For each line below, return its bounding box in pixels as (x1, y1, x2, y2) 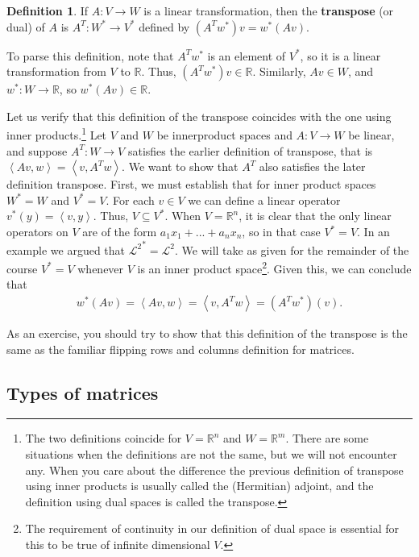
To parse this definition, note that (6, 47, 174, 64)
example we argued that (6, 241, 126, 258)
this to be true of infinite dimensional (25, 536, 210, 553)
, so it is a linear (300, 47, 381, 64)
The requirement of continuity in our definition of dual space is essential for (25, 520, 400, 537)
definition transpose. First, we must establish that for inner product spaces (6, 176, 376, 193)
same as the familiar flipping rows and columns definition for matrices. (6, 340, 355, 357)
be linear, (348, 127, 395, 143)
